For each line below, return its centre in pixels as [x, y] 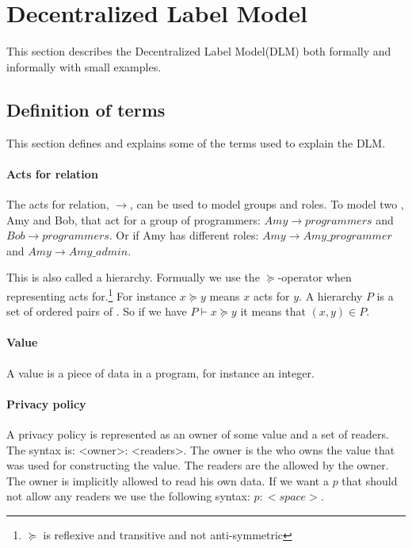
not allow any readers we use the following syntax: [128, 496]
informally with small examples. [84, 66]
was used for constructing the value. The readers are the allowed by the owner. [198, 465]
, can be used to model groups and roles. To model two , [267, 203]
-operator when [315, 277]
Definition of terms [86, 109]
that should [370, 480]
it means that [273, 311]
